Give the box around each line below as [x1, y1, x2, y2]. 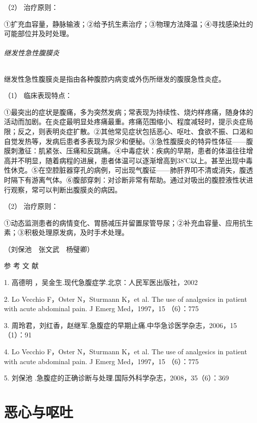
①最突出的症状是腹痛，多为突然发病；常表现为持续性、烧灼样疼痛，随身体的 [4, 106, 253, 117]
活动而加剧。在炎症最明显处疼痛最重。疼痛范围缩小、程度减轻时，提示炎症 [4, 116, 246, 127]
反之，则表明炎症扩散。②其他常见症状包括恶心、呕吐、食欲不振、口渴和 [17, 126, 253, 136]
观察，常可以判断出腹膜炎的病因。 [10, 184, 122, 194]
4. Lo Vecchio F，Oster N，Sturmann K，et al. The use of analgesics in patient [4, 346, 247, 357]
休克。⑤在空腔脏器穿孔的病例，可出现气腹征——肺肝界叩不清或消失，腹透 [10, 165, 253, 175]
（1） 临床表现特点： [4, 90, 72, 100]
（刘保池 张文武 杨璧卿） [4, 243, 94, 254]
